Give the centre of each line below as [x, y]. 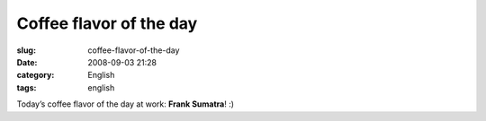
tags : [27, 87]
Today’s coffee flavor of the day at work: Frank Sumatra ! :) [125, 104]
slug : [26, 50]
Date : [27, 62]
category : [36, 75]
